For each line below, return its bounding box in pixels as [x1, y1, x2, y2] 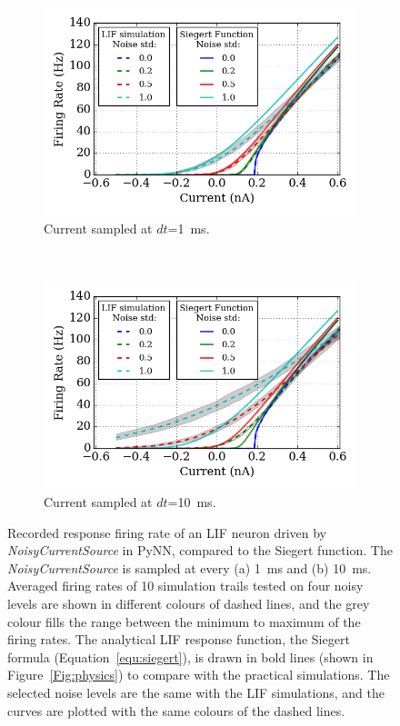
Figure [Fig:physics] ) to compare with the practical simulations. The [7, 665, 390, 684]
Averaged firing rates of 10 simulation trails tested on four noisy [7, 576, 364, 595]
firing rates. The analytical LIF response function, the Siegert [7, 630, 350, 649]
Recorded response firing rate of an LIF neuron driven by [7, 522, 326, 542]
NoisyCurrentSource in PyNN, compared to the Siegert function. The [7, 541, 393, 560]
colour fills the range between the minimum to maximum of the [7, 612, 361, 631]
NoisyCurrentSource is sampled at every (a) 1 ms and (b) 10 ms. [7, 558, 372, 577]
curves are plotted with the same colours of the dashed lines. [7, 701, 345, 720]
